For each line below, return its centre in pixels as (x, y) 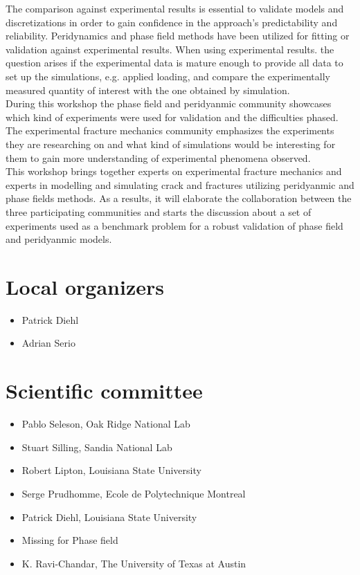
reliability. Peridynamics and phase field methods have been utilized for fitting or (178, 36)
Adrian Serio (48, 343)
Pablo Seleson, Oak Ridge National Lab (106, 424)
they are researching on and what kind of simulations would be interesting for (171, 144)
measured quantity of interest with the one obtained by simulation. (148, 90)
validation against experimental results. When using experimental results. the (170, 49)
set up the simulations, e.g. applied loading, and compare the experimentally (168, 76)
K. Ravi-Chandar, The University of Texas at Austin (134, 563)
